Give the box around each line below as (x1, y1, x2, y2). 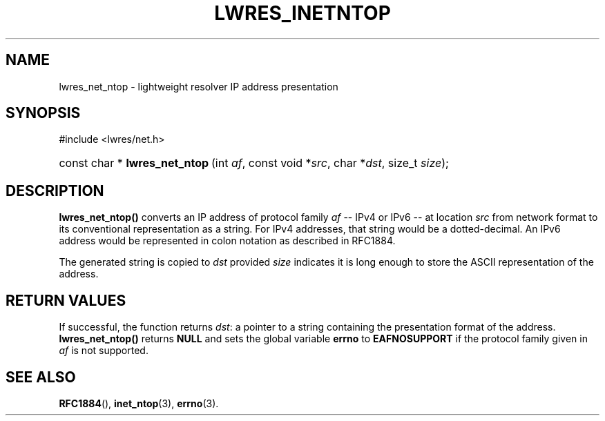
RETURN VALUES (6, 291, 126, 309)
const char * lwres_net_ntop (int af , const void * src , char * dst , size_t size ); (59, 156, 449, 170)
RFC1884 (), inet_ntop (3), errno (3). (59, 397, 219, 409)
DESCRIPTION (6, 182, 104, 199)
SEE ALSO (6, 368, 76, 386)
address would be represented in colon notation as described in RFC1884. (59, 235, 396, 247)
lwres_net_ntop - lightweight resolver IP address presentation (59, 80, 338, 92)
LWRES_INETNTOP (214, 1, 391, 25)
